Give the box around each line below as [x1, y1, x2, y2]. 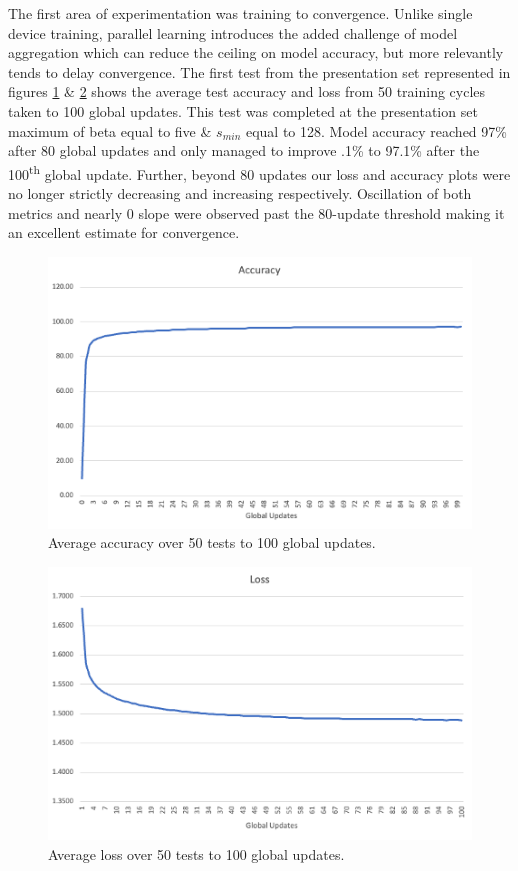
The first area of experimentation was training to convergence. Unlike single [8, 3, 473, 23]
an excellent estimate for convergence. [8, 222, 240, 243]
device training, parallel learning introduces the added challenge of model [8, 22, 458, 43]
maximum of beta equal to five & [8, 120, 212, 141]
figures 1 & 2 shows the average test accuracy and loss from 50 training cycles [8, 81, 486, 102]
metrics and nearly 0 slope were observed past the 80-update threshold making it [8, 202, 505, 223]
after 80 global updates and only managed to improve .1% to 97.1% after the [8, 140, 480, 161]
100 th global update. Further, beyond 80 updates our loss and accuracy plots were [8, 160, 511, 184]
